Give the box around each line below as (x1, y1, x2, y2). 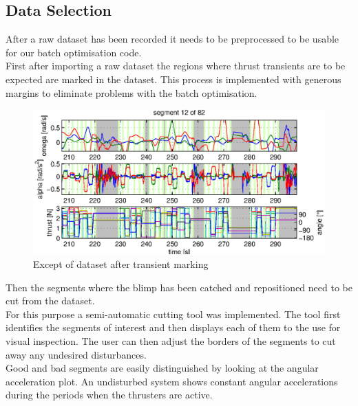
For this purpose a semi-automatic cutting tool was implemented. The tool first (6, 306, 341, 321)
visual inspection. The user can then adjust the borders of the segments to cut (6, 333, 336, 348)
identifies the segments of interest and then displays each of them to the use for (6, 320, 341, 335)
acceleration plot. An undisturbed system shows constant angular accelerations (6, 374, 338, 388)
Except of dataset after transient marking (33, 256, 209, 271)
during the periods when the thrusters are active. (6, 387, 213, 402)
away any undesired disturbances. (6, 347, 147, 361)
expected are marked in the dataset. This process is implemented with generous (6, 71, 341, 86)
